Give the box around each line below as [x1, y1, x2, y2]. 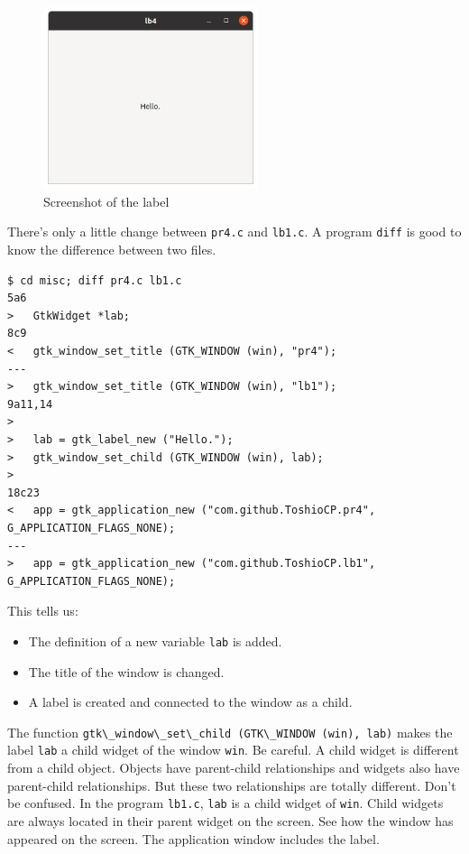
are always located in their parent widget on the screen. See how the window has [7, 811, 454, 830]
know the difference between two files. [7, 240, 216, 259]
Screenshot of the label [43, 191, 170, 210]
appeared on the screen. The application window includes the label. [7, 829, 380, 848]
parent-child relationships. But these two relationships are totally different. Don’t [7, 775, 456, 794]
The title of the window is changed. [28, 662, 225, 681]
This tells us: [7, 601, 78, 620]
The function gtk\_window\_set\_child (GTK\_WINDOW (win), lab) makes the [7, 722, 453, 741]
